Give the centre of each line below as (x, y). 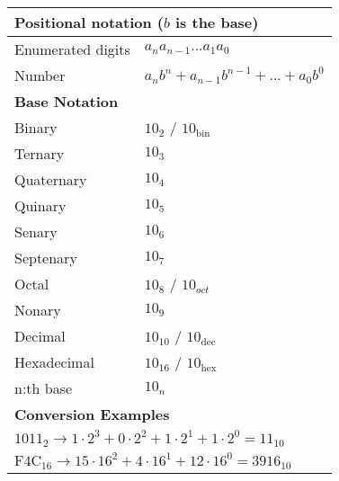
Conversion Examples (92, 414)
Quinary (40, 205)
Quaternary (51, 179)
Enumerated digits (72, 49)
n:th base (44, 388)
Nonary (38, 310)
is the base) (217, 22)
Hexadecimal (54, 362)
